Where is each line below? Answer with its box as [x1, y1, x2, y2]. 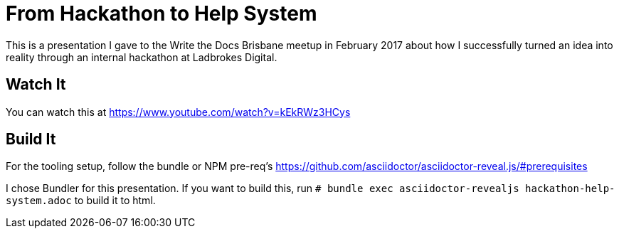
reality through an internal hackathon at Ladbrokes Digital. [6, 50, 277, 63]
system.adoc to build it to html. [6, 194, 156, 207]
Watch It [6, 75, 66, 94]
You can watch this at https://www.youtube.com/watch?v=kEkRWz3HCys [6, 105, 351, 118]
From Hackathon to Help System [6, 1, 317, 26]
